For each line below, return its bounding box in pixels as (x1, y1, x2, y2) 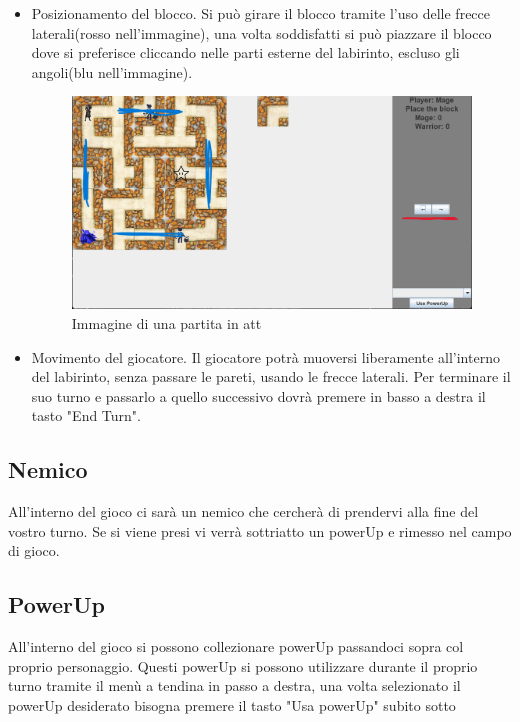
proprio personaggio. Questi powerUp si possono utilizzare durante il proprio (8, 655, 478, 676)
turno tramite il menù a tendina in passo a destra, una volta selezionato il (8, 675, 461, 696)
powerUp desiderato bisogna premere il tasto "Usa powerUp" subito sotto (8, 694, 456, 715)
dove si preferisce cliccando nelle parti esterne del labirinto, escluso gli (31, 42, 460, 63)
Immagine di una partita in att (71, 312, 262, 333)
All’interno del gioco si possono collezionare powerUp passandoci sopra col (8, 636, 464, 657)
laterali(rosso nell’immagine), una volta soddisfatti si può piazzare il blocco (31, 22, 492, 43)
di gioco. (8, 540, 60, 561)
